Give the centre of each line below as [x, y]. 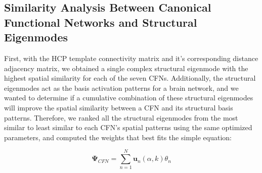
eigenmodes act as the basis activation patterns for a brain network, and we [121, 88]
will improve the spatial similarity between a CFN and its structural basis [119, 107]
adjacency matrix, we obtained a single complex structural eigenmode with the [126, 68]
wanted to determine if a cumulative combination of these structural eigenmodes [129, 98]
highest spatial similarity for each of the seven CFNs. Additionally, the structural [130, 78]
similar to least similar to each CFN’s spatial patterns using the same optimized [128, 127]
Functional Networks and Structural [101, 22]
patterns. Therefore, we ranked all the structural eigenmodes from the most [121, 117]
